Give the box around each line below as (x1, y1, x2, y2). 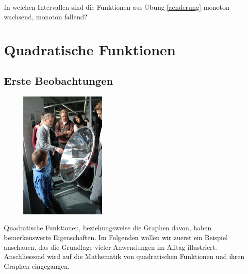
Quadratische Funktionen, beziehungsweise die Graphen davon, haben (4, 223, 212, 233)
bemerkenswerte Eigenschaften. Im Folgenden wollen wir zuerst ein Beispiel (4, 232, 228, 242)
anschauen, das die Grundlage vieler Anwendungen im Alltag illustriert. (4, 242, 217, 252)
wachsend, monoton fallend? (4, 11, 87, 21)
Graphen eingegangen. (4, 260, 70, 271)
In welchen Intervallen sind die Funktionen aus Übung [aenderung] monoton (4, 2, 230, 12)
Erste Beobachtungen (4, 73, 113, 88)
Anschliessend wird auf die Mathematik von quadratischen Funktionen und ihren (4, 251, 245, 261)
